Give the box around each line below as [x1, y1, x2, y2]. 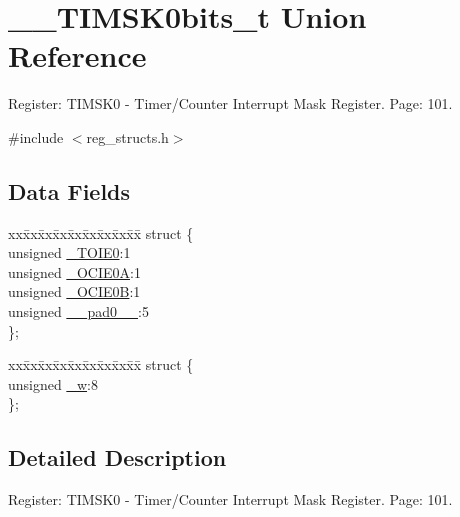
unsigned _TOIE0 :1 [8, 242, 131, 263]
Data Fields [8, 175, 131, 206]
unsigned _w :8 [8, 373, 98, 394]
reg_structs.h [86, 126, 169, 147]
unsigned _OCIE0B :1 [8, 281, 141, 302]
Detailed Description [8, 442, 227, 473]
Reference [8, 35, 147, 76]
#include [8, 126, 64, 147]
